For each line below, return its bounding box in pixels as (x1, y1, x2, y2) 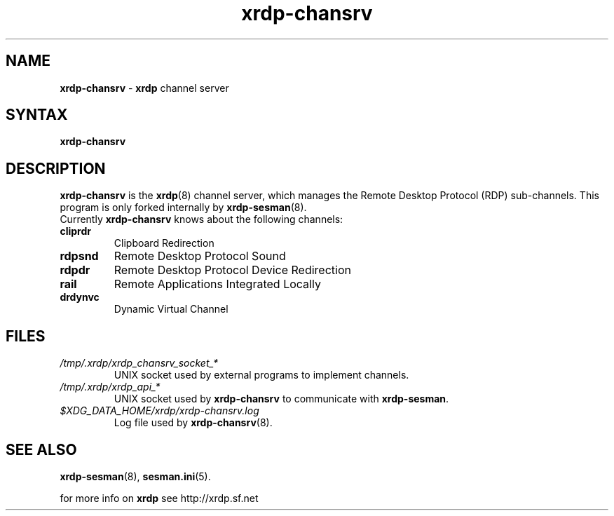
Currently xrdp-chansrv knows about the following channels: (60, 213, 343, 226)
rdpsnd (60, 249, 99, 264)
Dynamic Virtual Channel (114, 303, 228, 315)
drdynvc (60, 291, 100, 304)
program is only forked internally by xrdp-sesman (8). (60, 201, 307, 214)
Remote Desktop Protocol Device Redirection (114, 263, 351, 278)
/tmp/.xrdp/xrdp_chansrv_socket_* (60, 357, 218, 369)
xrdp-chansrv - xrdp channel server (60, 81, 229, 94)
